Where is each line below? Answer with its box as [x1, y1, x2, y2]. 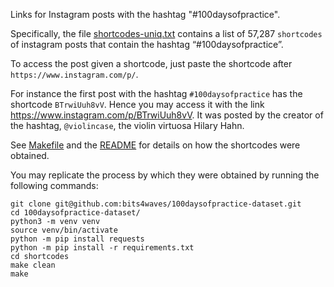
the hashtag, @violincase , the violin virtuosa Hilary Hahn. [10, 120, 245, 131]
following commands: [10, 180, 99, 191]
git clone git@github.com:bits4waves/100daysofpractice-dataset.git [10, 199, 302, 209]
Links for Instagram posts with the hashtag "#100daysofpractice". [10, 9, 281, 20]
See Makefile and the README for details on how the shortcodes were [10, 139, 301, 151]
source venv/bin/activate [10, 225, 118, 235]
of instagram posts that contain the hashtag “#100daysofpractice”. [10, 39, 284, 50]
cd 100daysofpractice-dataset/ [10, 208, 141, 218]
